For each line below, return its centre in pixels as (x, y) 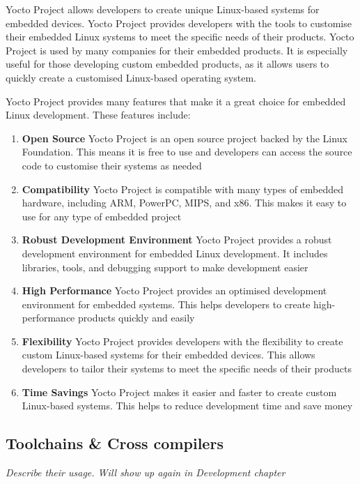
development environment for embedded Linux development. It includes (175, 253)
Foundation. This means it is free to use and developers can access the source (187, 152)
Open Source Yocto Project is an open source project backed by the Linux (185, 138)
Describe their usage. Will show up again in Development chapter (146, 472)
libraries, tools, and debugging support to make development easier (165, 267)
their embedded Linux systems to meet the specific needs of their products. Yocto (180, 37)
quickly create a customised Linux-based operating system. (131, 77)
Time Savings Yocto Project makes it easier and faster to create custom (179, 392)
